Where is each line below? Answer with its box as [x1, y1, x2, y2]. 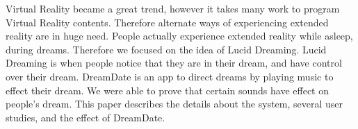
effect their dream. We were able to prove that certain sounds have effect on [6, 83, 329, 97]
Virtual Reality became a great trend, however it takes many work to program [6, 1, 340, 15]
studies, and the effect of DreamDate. [6, 110, 165, 124]
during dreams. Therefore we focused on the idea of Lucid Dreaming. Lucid [6, 42, 327, 56]
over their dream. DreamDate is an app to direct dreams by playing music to [6, 69, 334, 83]
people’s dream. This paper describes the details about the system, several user [6, 96, 343, 111]
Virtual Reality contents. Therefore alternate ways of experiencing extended [6, 15, 329, 29]
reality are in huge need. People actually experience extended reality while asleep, [6, 28, 353, 43]
